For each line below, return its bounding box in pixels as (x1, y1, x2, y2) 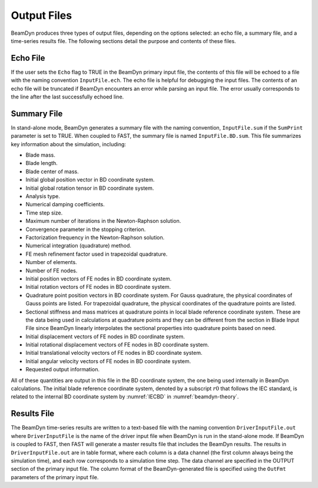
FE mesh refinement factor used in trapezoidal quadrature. (25, 250, 168, 258)
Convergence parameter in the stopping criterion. (25, 226, 146, 233)
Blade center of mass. (25, 168, 79, 175)
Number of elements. (25, 259, 77, 266)
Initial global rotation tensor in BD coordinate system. (25, 184, 154, 192)
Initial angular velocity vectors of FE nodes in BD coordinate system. (25, 357, 191, 365)
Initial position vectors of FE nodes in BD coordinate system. (25, 275, 172, 282)
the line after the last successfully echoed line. (11, 93, 124, 100)
